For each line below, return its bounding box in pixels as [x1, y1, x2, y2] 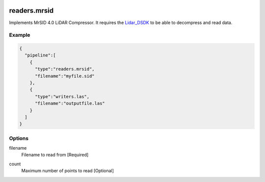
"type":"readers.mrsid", [35, 66, 95, 72]
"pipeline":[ [25, 52, 56, 58]
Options [9, 135, 29, 142]
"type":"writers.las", [35, 94, 90, 99]
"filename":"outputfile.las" [35, 101, 105, 106]
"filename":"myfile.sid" [35, 73, 95, 78]
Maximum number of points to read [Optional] [21, 168, 114, 174]
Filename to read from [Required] [21, 152, 89, 158]
